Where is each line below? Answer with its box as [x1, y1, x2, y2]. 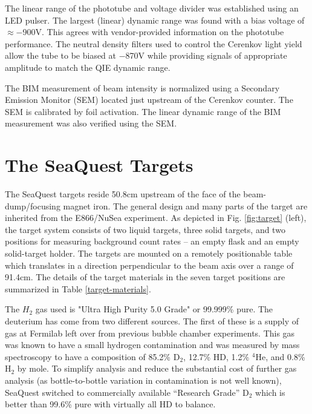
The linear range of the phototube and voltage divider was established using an [5, 2, 299, 14]
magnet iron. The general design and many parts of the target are [63, 199, 308, 212]
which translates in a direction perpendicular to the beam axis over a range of [5, 258, 294, 271]
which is [255, 386, 285, 398]
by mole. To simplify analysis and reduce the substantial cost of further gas [17, 362, 297, 375]
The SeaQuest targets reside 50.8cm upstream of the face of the [5, 188, 241, 200]
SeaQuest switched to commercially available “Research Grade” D [5, 386, 249, 398]
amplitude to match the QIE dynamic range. [5, 61, 171, 73]
